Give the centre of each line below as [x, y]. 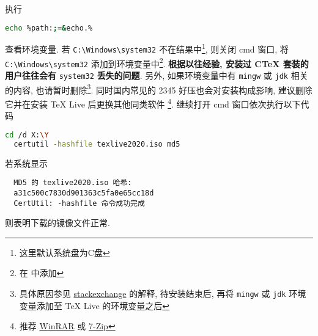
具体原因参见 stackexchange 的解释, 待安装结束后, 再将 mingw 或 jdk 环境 [163, 293]
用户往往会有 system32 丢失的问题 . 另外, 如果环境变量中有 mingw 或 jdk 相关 [157, 75]
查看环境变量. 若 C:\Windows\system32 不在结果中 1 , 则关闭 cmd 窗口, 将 [147, 48]
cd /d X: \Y [27, 135]
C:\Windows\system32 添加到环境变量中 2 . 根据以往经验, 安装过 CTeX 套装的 [157, 62]
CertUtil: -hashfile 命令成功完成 [79, 203]
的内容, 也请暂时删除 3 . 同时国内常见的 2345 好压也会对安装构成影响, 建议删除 [159, 89]
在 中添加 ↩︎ [42, 273]
